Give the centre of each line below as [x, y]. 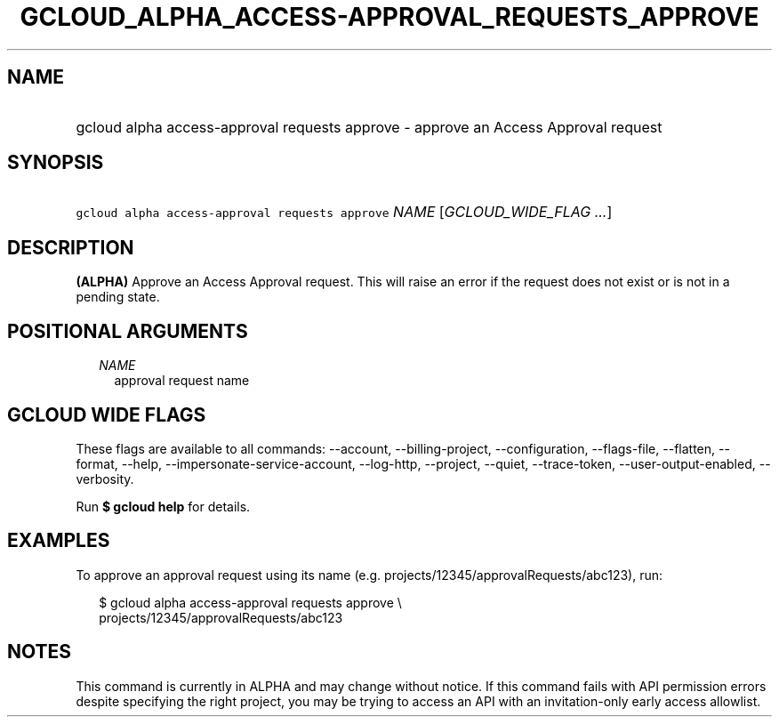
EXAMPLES [59, 541]
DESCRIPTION [71, 247]
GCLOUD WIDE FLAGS [107, 414]
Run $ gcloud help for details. [163, 506]
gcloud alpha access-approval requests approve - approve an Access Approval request [369, 127]
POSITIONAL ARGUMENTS [128, 331]
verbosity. [105, 479]
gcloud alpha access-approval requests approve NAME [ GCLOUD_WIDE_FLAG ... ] [344, 212]
